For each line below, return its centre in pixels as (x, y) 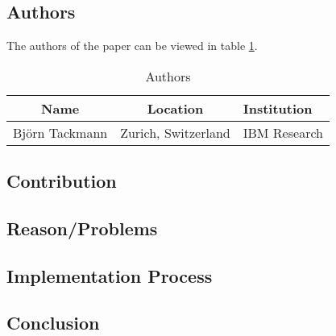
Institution (278, 108)
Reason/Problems (82, 228)
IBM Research (283, 132)
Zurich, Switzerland (175, 132)
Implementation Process (110, 275)
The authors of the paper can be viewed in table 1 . (132, 45)
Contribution (62, 180)
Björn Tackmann (60, 132)
